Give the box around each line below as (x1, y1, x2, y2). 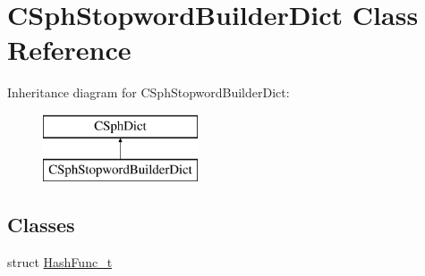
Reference (7, 31, 132, 68)
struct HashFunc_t (7, 253, 113, 272)
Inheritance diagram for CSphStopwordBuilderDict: (7, 83, 290, 102)
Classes (7, 211, 75, 238)
